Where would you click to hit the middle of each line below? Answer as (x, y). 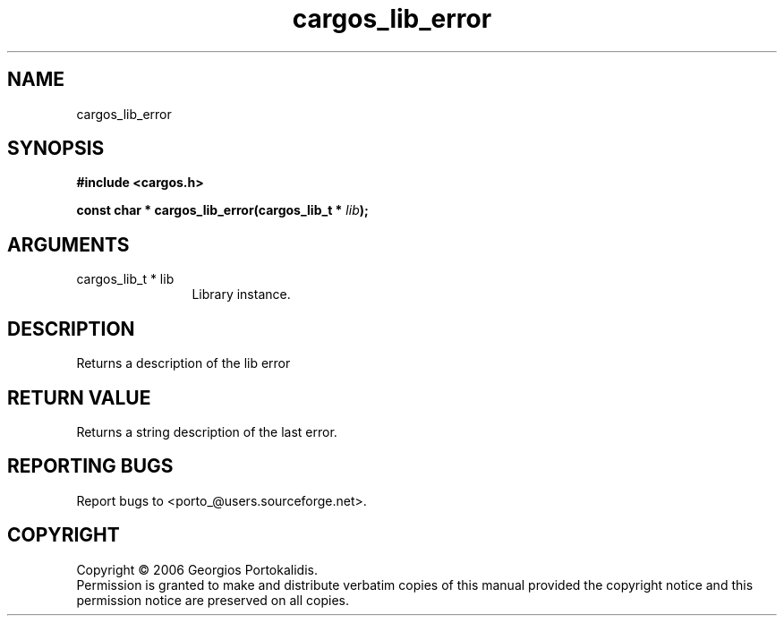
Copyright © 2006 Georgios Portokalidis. (197, 569)
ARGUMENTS (68, 244)
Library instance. (241, 294)
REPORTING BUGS (90, 466)
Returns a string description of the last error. (207, 431)
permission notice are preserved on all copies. (213, 600)
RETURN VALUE (79, 397)
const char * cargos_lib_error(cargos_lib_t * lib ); (222, 210)
